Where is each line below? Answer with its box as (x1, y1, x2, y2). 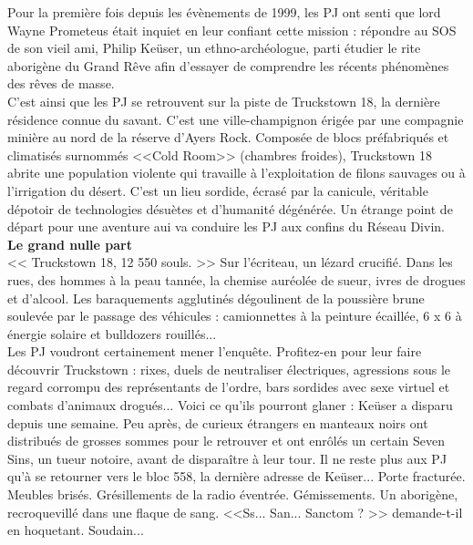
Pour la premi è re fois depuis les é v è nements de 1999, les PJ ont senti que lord (7, 3, 441, 21)
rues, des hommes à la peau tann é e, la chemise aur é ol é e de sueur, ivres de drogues (7, 270, 466, 289)
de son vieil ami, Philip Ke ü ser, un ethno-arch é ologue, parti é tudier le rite (7, 38, 421, 57)
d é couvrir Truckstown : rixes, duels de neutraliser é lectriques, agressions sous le (7, 359, 451, 378)
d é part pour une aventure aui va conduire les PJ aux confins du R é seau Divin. (7, 217, 445, 236)
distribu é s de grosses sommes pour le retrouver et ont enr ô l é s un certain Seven (7, 431, 446, 450)
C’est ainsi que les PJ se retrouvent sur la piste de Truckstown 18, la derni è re (7, 91, 440, 110)
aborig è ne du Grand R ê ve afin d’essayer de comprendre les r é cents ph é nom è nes (7, 56, 449, 75)
